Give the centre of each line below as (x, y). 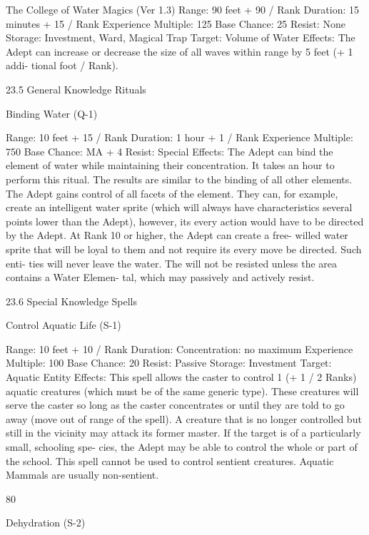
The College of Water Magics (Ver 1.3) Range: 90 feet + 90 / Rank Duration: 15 (183, 9)
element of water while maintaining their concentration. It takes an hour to (170, 165)
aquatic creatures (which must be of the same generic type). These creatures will (182, 391)
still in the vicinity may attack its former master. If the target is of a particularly (183, 433)
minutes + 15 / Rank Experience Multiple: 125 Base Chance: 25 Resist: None (176, 23)
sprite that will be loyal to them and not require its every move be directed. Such (184, 249)
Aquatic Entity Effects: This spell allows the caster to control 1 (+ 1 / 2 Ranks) (181, 377)
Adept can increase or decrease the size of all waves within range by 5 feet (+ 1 (180, 51)
